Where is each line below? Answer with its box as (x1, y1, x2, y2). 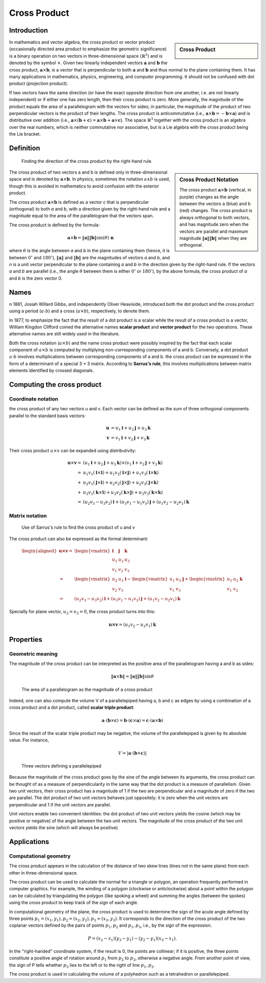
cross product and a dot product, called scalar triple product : (9, 704, 135, 710)
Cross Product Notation (179, 176, 238, 183)
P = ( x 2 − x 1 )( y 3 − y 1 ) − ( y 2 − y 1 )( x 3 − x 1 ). (88, 935, 177, 942)
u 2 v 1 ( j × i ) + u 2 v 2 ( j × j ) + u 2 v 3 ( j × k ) (83, 479, 159, 486)
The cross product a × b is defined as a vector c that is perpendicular (9, 199, 149, 205)
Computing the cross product (9, 380, 102, 389)
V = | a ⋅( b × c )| (118, 750, 147, 756)
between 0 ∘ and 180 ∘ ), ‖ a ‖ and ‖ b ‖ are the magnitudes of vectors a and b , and (9, 254, 170, 260)
